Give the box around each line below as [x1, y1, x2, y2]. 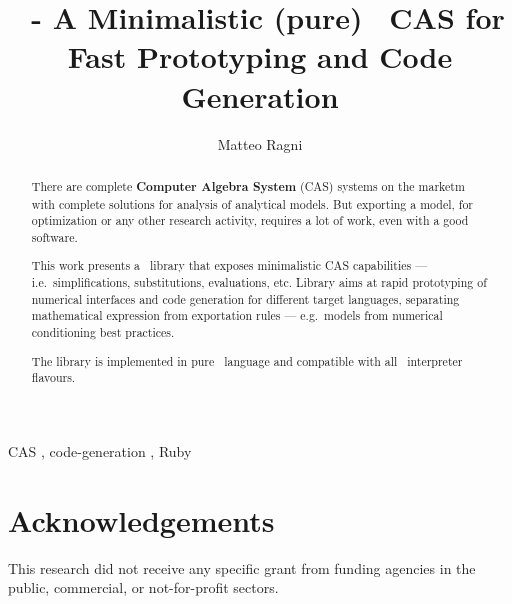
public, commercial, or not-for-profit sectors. [8, 577, 279, 598]
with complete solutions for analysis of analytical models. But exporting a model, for [31, 195, 474, 212]
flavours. [31, 369, 76, 386]
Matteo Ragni [217, 133, 303, 154]
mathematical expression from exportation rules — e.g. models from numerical [31, 307, 443, 324]
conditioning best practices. [31, 324, 175, 341]
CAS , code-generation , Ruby [8, 440, 192, 461]
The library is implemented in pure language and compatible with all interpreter [31, 352, 463, 369]
